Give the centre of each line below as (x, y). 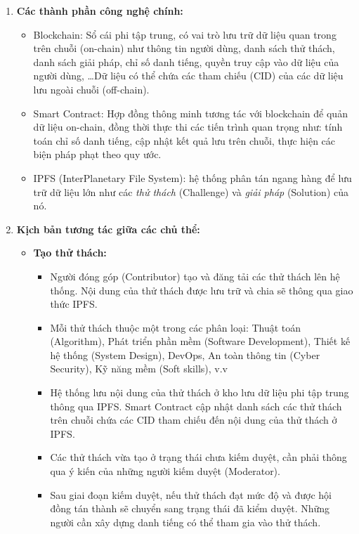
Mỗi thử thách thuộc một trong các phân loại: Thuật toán (176, 327)
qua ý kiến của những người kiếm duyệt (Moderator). (165, 471)
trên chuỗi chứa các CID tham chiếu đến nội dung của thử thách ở (194, 420)
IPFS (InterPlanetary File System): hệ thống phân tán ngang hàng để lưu (192, 177)
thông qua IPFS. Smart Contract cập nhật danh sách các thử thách (196, 406)
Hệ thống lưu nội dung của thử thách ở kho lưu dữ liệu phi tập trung (200, 392)
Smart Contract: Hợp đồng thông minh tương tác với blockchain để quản (190, 113)
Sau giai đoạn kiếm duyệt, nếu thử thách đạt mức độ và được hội (191, 494)
